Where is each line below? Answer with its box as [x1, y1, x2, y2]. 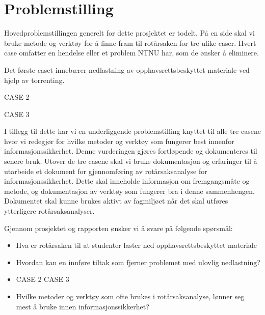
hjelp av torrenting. [4, 74, 65, 85]
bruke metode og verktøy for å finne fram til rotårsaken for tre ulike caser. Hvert [4, 37, 256, 48]
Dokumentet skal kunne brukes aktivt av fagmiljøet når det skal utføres [4, 195, 228, 206]
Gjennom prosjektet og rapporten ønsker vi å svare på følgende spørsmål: [4, 222, 233, 233]
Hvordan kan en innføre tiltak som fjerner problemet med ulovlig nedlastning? [16, 256, 260, 267]
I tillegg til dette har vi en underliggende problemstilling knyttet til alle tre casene [4, 126, 261, 136]
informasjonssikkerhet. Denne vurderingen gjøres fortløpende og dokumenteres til [4, 146, 257, 156]
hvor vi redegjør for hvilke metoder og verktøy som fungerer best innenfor [4, 135, 234, 146]
